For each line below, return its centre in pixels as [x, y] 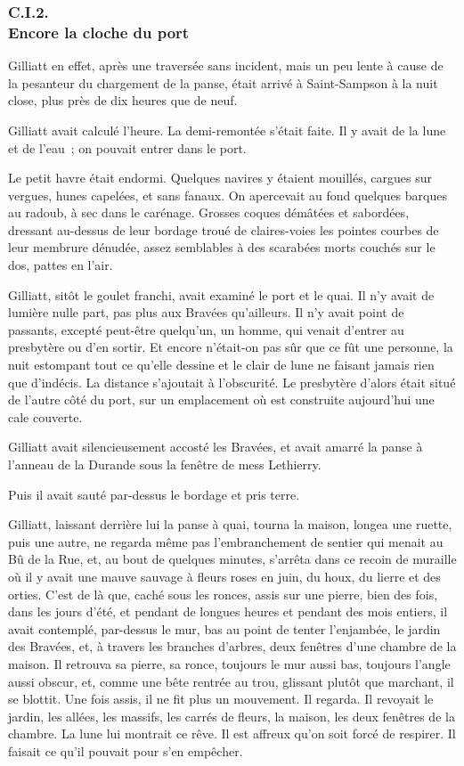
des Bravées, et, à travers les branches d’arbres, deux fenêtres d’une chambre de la [232, 646]
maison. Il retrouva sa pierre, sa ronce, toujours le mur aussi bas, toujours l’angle [229, 663]
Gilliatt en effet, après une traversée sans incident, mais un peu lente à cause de [226, 65]
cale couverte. [45, 416]
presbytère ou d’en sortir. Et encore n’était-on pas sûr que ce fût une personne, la [231, 347]
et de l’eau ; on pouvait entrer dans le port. [127, 147]
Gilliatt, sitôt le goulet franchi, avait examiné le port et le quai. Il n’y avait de [221, 294]
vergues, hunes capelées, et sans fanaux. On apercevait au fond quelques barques [228, 195]
